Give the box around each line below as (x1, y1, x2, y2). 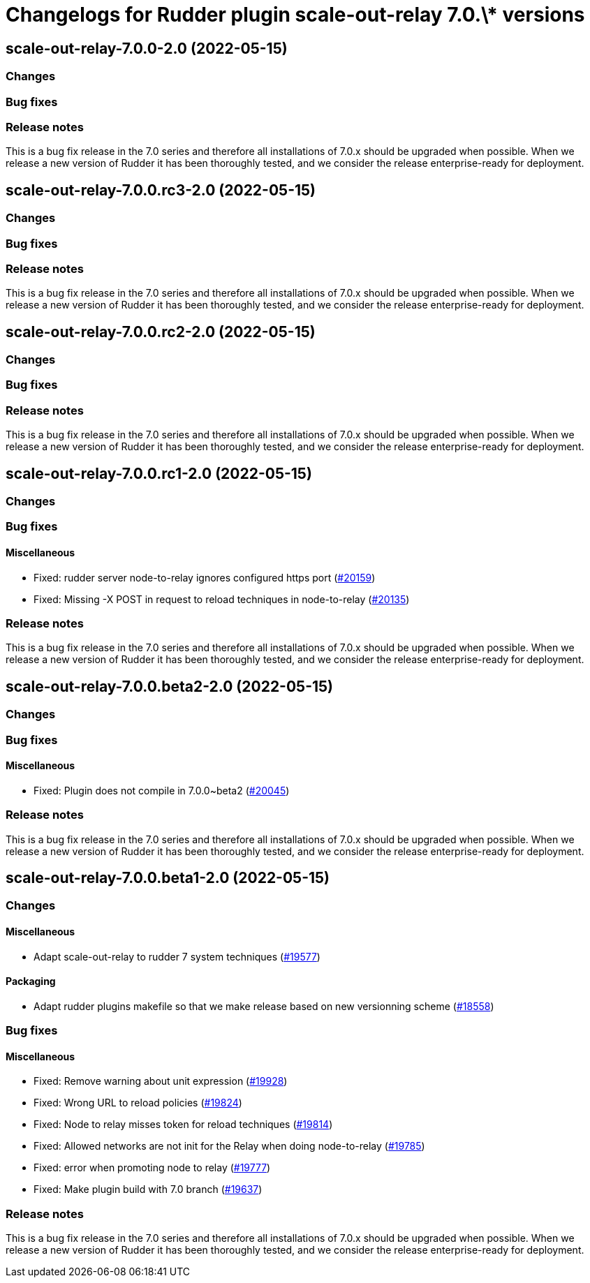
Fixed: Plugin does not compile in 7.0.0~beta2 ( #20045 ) (34, 784, 290, 796)
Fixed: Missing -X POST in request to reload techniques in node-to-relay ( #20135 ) (34, 593, 410, 605)
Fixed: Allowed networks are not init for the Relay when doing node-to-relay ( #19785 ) (34, 1140, 425, 1152)
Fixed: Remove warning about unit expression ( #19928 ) (34, 1075, 288, 1088)
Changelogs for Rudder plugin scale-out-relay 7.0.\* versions (6, 3, 585, 27)
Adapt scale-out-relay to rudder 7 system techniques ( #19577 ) (34, 950, 320, 963)
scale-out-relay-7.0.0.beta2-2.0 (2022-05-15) (6, 677, 334, 695)
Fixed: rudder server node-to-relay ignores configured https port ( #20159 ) (34, 571, 376, 584)
